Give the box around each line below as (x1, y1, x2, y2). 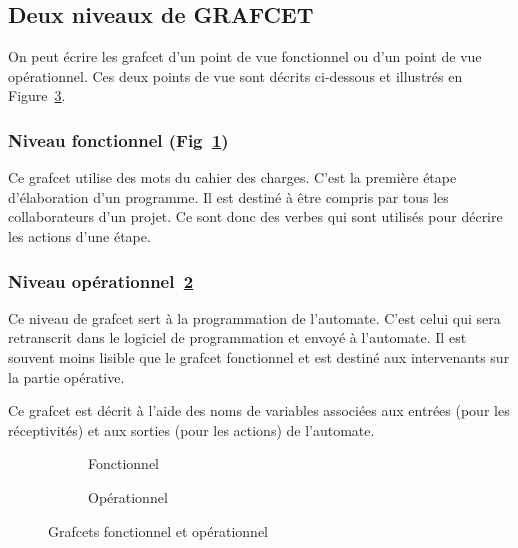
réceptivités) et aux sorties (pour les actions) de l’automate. (8, 419, 375, 440)
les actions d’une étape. (8, 225, 151, 246)
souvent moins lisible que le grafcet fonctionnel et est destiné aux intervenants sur (8, 346, 510, 367)
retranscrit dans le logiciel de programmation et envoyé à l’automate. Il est (8, 327, 467, 348)
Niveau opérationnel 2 (8, 268, 194, 293)
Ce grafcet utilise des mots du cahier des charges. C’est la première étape (8, 167, 457, 188)
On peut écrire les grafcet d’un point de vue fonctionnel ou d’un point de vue (8, 46, 482, 67)
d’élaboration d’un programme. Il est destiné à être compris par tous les (8, 186, 449, 207)
